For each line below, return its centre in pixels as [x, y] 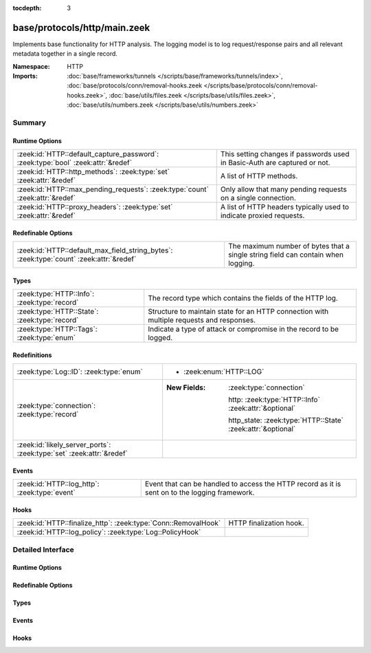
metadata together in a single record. [65, 54]
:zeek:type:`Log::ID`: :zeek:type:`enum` [80, 372]
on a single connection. [258, 198]
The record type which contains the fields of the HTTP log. [243, 298]
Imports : [25, 76]
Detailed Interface [44, 549]
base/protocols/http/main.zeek [81, 28]
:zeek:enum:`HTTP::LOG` [224, 372]
